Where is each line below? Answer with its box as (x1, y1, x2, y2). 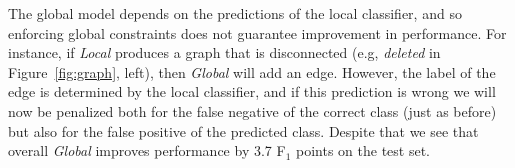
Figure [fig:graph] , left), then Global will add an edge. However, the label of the (8, 61, 496, 82)
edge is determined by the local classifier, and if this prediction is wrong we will (8, 81, 496, 102)
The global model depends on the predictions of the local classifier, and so (8, 3, 462, 23)
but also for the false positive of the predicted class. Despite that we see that (8, 120, 479, 141)
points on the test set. (295, 140, 430, 161)
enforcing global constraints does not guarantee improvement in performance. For (8, 22, 507, 43)
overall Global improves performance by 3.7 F (8, 140, 286, 161)
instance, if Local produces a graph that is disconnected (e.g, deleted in (8, 42, 441, 63)
